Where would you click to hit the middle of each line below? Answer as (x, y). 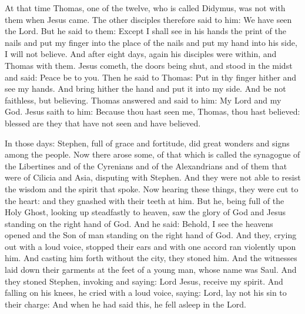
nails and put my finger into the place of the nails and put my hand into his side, (151, 42)
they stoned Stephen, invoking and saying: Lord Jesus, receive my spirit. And (144, 281)
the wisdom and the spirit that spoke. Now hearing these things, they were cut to (152, 188)
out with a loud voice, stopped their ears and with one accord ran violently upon (150, 246)
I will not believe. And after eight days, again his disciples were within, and (141, 54)
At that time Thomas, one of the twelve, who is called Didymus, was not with (145, 8)
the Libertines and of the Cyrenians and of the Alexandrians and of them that (146, 166)
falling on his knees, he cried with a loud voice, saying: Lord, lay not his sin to (146, 293)
